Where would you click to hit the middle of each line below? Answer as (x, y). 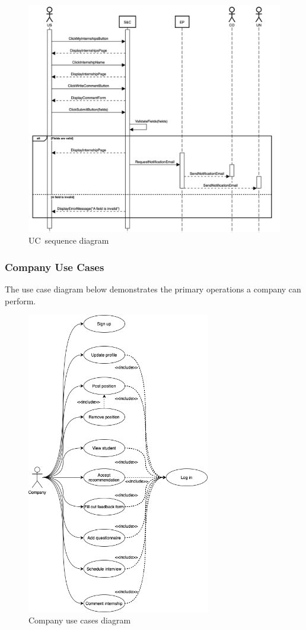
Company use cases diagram (80, 620)
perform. (20, 300)
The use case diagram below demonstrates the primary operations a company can (153, 289)
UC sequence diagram (69, 240)
